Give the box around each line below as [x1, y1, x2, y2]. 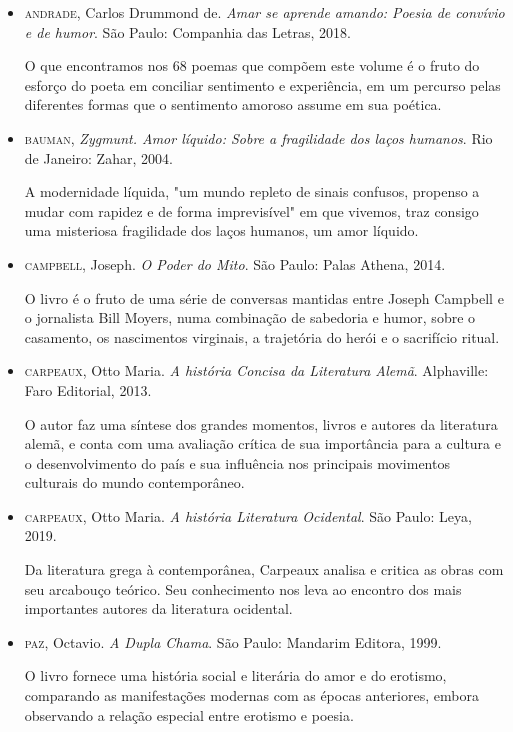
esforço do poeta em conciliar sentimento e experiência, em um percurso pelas [24, 74, 501, 95]
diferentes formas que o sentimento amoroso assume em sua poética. [24, 94, 442, 115]
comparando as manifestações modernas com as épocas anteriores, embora [24, 685, 479, 706]
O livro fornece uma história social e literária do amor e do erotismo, [24, 665, 447, 686]
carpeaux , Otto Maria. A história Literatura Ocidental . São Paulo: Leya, [24, 505, 472, 526]
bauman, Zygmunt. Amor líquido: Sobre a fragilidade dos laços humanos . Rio [24, 127, 493, 148]
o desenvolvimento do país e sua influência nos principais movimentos [24, 452, 450, 473]
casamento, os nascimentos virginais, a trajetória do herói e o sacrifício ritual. [24, 326, 500, 347]
